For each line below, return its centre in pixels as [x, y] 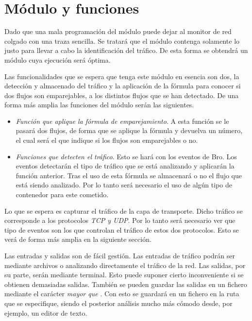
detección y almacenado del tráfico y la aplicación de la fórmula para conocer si [123, 86]
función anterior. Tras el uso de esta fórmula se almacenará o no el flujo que [129, 175]
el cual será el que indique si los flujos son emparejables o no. [107, 140]
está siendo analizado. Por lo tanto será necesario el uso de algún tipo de [124, 185]
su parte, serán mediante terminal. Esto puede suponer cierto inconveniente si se [124, 275]
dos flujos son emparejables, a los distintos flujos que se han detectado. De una [122, 95]
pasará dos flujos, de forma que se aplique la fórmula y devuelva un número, [129, 130]
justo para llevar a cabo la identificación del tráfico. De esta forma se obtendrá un [126, 50]
